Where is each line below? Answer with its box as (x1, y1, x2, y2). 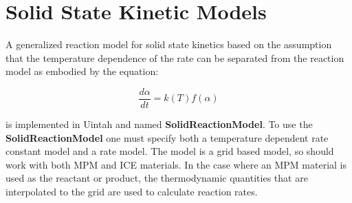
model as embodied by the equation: (5, 64, 159, 78)
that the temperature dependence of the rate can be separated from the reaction (5, 50, 344, 65)
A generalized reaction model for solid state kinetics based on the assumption (5, 37, 332, 52)
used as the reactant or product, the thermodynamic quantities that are (5, 171, 308, 185)
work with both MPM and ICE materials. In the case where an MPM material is (5, 157, 347, 171)
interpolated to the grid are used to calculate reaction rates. (5, 184, 258, 198)
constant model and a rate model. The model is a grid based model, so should (5, 144, 334, 158)
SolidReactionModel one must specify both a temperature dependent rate (5, 130, 329, 145)
